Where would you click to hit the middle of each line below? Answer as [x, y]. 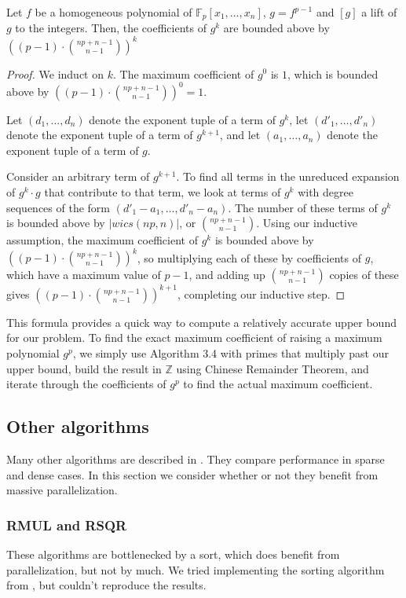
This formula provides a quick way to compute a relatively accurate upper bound [201, 322]
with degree [326, 192]
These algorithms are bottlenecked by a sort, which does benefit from [173, 554]
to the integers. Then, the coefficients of [111, 28]
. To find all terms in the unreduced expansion [288, 176]
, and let [240, 135]
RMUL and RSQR [67, 525]
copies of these [364, 275]
